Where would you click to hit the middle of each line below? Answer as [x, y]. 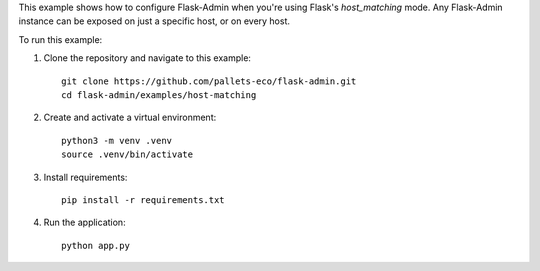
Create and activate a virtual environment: [130, 117]
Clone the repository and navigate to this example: [147, 58]
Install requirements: [85, 177]
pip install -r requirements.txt [143, 199]
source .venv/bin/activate [127, 154]
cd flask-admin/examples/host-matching [159, 94]
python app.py [95, 245]
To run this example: [60, 39]
